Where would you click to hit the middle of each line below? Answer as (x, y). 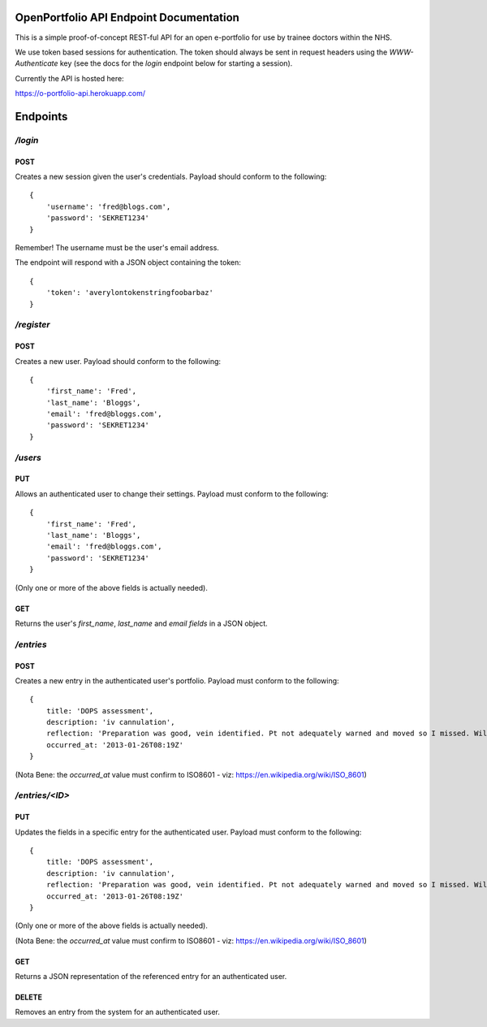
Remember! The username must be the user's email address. (117, 247)
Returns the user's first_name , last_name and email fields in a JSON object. (141, 623)
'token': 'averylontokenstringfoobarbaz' (130, 293)
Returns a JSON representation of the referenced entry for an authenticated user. (151, 977)
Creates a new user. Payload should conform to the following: (118, 361)
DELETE (28, 997)
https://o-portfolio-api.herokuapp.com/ (80, 93)
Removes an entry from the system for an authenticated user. (118, 1012)
